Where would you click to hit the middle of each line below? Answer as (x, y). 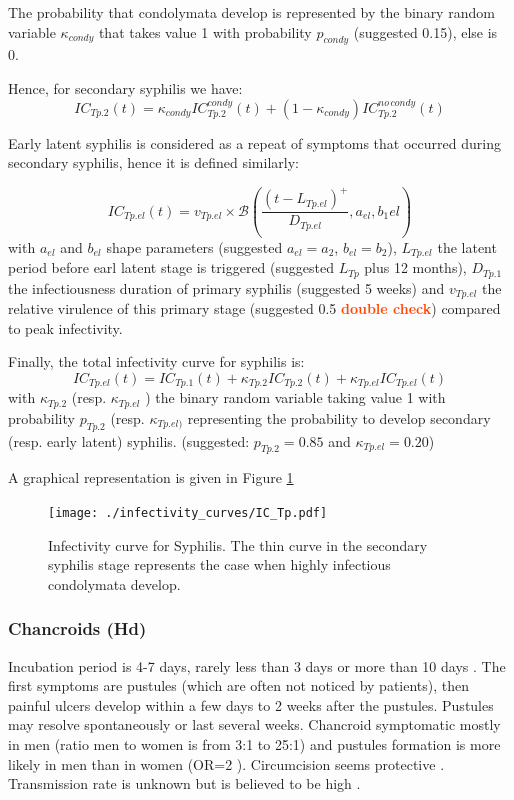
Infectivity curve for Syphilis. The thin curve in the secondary (238, 544)
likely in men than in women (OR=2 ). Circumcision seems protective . (226, 763)
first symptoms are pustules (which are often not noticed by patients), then (239, 685)
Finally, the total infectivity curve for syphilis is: (156, 361)
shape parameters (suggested (194, 246)
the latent (467, 246)
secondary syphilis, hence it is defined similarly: (153, 162)
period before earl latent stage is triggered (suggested (171, 267)
